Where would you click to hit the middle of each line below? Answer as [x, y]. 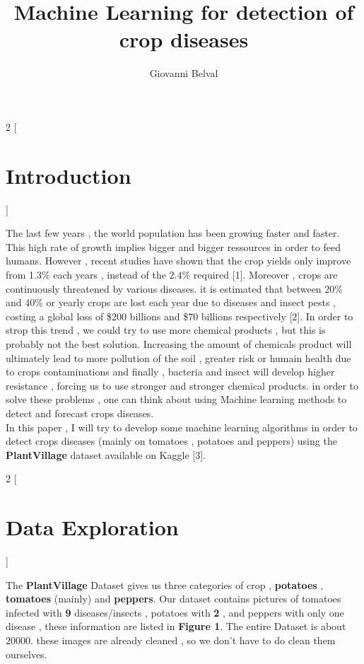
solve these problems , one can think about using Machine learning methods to [176, 399]
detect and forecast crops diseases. [80, 413]
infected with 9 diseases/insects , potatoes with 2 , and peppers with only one [175, 612]
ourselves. [27, 654]
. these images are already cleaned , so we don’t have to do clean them [183, 640]
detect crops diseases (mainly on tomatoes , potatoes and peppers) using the [171, 441]
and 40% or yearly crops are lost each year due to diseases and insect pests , [171, 302]
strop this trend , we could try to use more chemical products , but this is [166, 330]
